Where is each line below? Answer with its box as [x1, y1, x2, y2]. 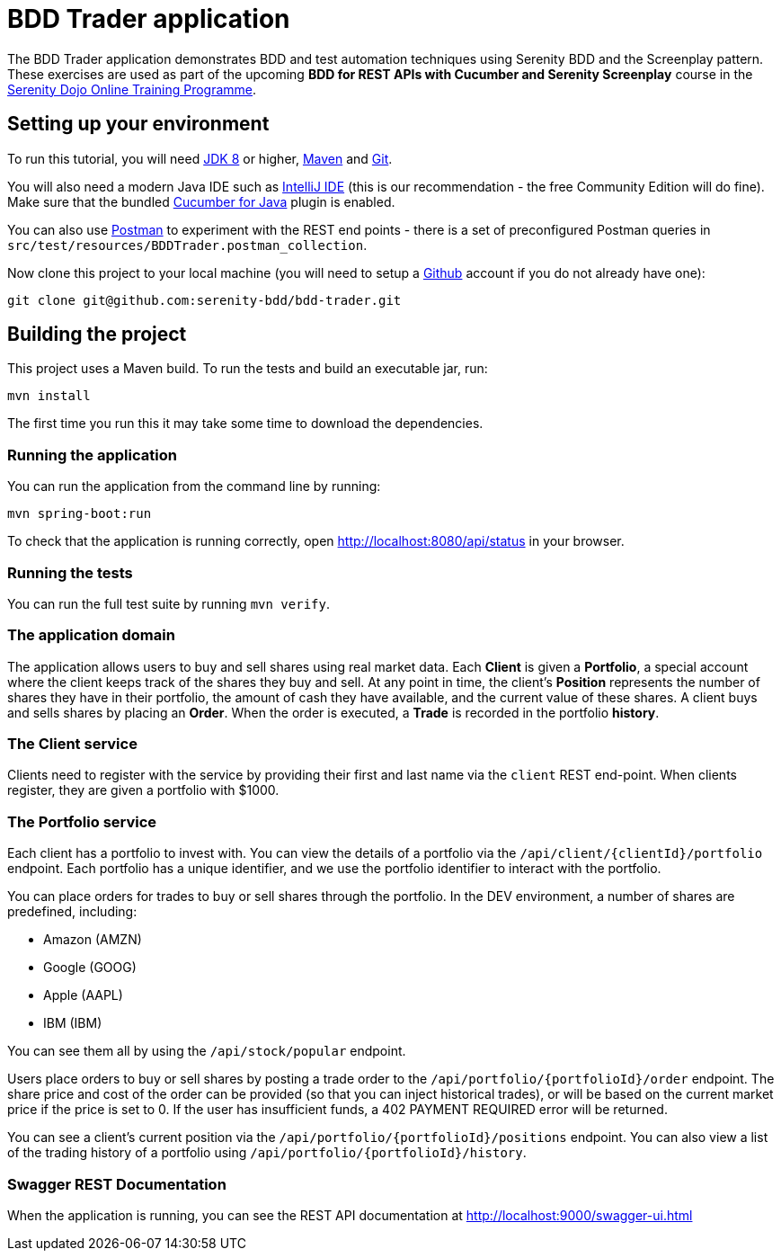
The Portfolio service [7, 812, 157, 831]
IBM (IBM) [43, 1015, 102, 1031]
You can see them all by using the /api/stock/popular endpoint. [7, 1043, 406, 1059]
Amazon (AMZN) [43, 932, 142, 948]
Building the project [7, 323, 187, 346]
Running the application [7, 445, 177, 464]
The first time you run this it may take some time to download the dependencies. [7, 415, 484, 432]
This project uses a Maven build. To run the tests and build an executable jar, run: [7, 361, 488, 377]
